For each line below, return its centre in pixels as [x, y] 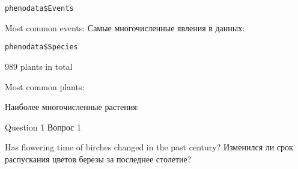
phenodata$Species [41, 47]
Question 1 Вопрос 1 [43, 127]
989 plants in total [39, 66]
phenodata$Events [39, 8]
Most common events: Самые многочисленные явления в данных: [125, 27]
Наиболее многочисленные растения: [72, 107]
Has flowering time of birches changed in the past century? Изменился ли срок [149, 147]
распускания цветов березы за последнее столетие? [98, 158]
